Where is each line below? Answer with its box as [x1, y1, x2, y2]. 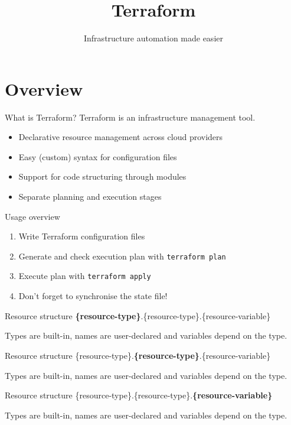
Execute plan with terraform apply [18, 270, 151, 282]
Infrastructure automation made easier [84, 32, 223, 44]
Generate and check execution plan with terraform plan [18, 249, 226, 262]
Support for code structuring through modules [18, 170, 187, 183]
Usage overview [5, 210, 60, 222]
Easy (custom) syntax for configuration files [18, 150, 177, 163]
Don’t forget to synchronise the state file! [18, 290, 168, 302]
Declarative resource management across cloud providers [18, 131, 223, 143]
